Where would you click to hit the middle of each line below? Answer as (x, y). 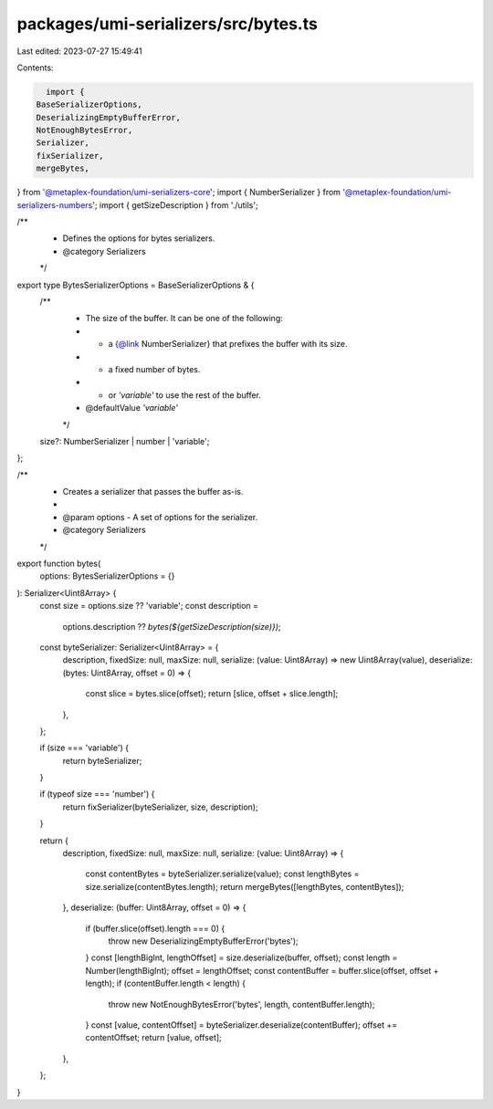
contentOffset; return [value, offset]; (154, 1038)
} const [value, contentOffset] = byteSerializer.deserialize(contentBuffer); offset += (241, 1025)
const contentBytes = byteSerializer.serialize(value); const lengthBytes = (222, 874)
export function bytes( (59, 564)
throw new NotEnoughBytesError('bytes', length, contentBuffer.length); (241, 1004)
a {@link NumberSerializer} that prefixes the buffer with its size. (228, 344)
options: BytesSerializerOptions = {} (107, 576)
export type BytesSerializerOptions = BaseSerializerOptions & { (136, 285)
